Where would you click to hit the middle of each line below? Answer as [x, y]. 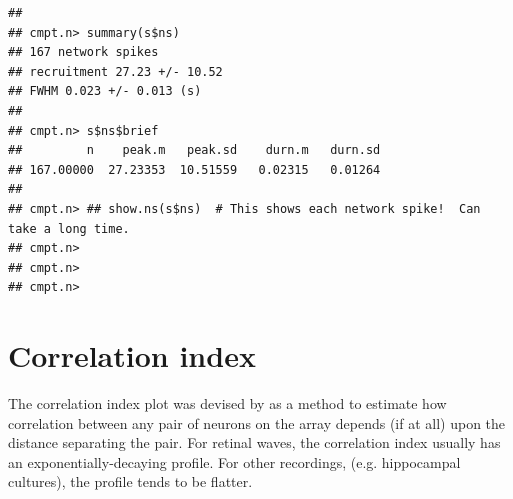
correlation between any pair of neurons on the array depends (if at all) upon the [257, 422]
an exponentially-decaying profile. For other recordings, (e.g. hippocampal [234, 461]
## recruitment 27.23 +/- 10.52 [115, 71]
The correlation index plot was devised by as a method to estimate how [227, 403]
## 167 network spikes [83, 52]
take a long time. [69, 228]
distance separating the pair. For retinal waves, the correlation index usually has [254, 442]
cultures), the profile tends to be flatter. [130, 481]
